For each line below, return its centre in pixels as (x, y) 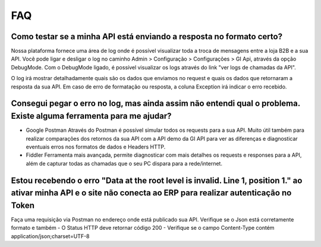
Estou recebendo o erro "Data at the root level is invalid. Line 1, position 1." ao (157, 180)
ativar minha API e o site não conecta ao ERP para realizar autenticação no (151, 193)
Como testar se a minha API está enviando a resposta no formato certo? (147, 37)
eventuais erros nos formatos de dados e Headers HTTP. (96, 147)
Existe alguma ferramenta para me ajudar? (91, 116)
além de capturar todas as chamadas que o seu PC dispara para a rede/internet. (124, 163)
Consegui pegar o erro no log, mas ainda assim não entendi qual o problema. (155, 104)
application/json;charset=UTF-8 (50, 236)
